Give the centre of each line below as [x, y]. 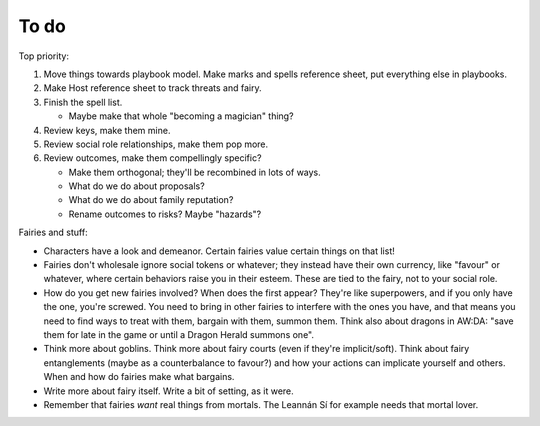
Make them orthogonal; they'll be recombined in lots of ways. [195, 172]
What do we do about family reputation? [151, 200]
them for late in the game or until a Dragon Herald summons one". [179, 334]
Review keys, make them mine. [107, 130]
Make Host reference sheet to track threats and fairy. [152, 88]
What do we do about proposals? [136, 186]
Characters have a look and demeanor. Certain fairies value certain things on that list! [219, 251]
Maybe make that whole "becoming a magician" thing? [181, 116]
